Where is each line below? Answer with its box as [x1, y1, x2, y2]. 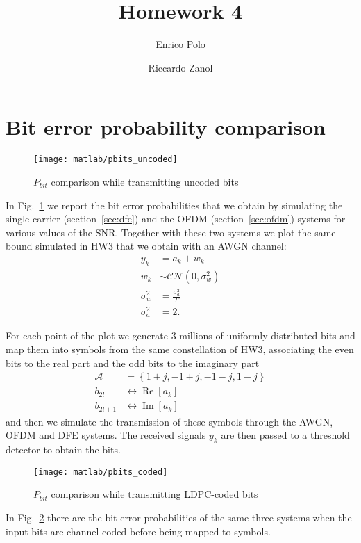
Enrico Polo [156, 37, 205, 51]
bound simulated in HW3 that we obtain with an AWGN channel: [6, 238, 287, 253]
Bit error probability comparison [6, 113, 326, 141]
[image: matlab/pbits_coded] [33, 467, 168, 477]
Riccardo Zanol [148, 60, 213, 74]
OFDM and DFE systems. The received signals [6, 428, 206, 442]
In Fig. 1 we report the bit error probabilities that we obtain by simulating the [6, 197, 343, 212]
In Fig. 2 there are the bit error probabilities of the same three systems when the [6, 510, 352, 524]
